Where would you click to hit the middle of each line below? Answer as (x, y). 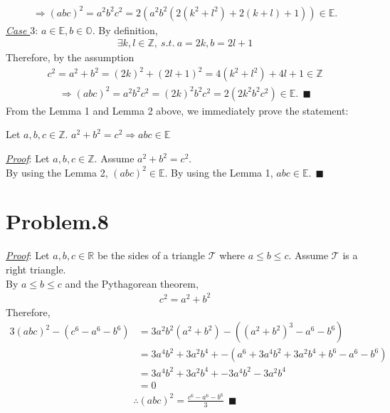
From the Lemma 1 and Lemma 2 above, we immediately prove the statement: (177, 110)
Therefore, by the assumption (70, 57)
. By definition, (125, 30)
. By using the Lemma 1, (219, 172)
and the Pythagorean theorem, (132, 283)
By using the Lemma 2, (57, 172)
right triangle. (36, 269)
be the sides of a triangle (151, 255)
